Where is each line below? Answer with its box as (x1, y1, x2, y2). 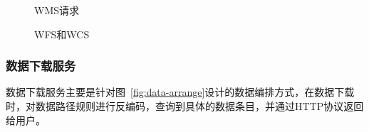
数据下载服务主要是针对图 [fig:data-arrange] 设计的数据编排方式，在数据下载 (6, 84, 355, 99)
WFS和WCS (34, 26, 90, 41)
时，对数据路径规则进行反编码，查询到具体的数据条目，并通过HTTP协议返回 (6, 99, 364, 113)
